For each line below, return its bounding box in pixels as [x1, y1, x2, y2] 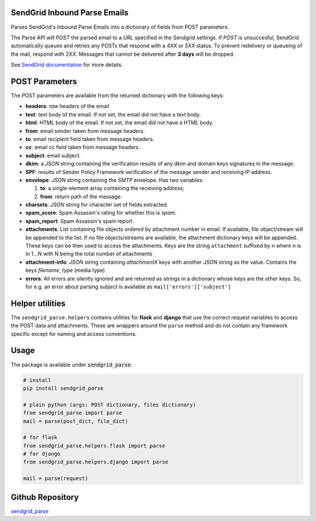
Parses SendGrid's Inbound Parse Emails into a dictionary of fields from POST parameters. [11, 23, 229, 30]
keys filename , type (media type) [25, 267, 105, 274]
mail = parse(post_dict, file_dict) [23, 418, 129, 424]
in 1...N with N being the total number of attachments [25, 250, 153, 257]
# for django [23, 451, 61, 457]
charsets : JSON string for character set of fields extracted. [25, 201, 169, 208]
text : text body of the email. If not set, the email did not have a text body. [25, 111, 201, 118]
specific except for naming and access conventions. [11, 330, 137, 337]
